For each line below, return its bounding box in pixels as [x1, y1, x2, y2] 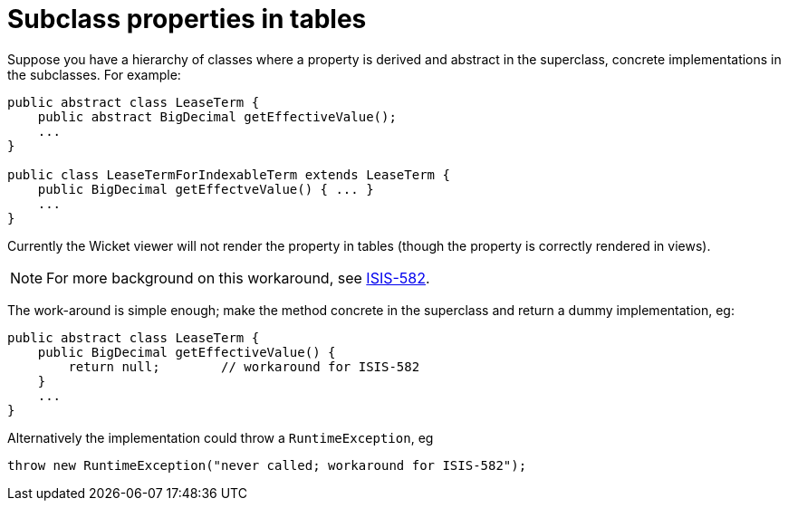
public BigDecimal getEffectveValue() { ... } [37, 181, 374, 196]
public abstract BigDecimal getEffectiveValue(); [37, 109, 397, 124]
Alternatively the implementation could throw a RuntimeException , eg [7, 429, 434, 446]
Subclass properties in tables [7, 4, 367, 34]
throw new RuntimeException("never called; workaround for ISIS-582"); [7, 457, 527, 473]
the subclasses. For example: [7, 66, 181, 82]
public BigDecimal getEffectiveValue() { [37, 344, 336, 359]
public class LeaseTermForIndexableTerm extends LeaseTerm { [7, 167, 450, 182]
